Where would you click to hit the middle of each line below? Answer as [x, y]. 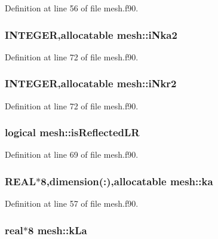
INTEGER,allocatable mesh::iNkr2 [91, 83]
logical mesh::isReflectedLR [72, 132]
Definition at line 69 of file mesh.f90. [72, 154]
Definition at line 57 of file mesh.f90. [72, 203]
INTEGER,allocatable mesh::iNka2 [91, 34]
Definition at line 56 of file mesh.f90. [72, 8]
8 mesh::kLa [57, 230]
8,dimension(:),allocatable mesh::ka [127, 181]
